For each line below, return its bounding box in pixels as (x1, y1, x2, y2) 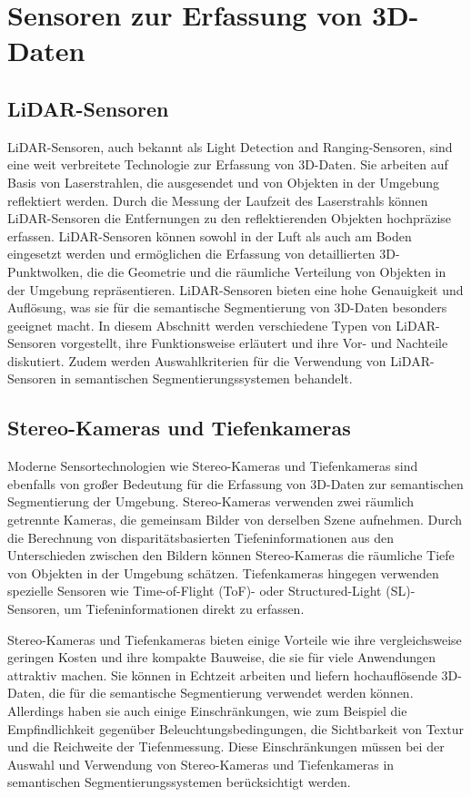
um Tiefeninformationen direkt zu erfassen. (64, 599, 305, 618)
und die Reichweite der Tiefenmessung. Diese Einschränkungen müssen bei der (7, 737, 445, 756)
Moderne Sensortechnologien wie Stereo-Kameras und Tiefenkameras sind (7, 456, 418, 475)
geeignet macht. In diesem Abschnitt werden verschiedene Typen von (7, 315, 392, 334)
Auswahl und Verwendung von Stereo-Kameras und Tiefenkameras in (7, 754, 395, 773)
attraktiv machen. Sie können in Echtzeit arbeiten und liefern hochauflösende (7, 665, 437, 684)
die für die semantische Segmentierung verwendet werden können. (48, 683, 414, 702)
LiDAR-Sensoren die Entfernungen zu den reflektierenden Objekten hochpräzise (7, 209, 452, 228)
